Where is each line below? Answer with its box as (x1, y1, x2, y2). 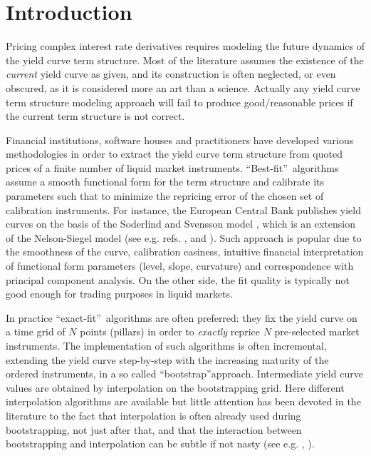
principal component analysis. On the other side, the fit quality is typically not (6, 272, 350, 287)
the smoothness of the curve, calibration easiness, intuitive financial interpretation (6, 244, 364, 259)
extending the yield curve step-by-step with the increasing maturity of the (6, 352, 329, 367)
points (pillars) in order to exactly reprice (80, 324, 260, 339)
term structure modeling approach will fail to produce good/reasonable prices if (6, 94, 353, 109)
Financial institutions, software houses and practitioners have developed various (6, 132, 354, 147)
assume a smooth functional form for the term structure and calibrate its (6, 174, 325, 189)
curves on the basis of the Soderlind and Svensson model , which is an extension (6, 216, 356, 231)
